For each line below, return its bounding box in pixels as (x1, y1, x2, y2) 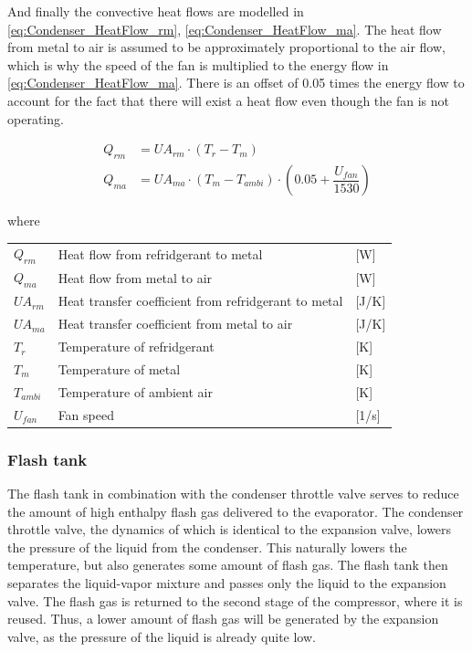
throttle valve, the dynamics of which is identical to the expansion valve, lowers (7, 520, 452, 539)
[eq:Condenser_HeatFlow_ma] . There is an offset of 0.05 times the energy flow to (7, 73, 465, 92)
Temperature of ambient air (58, 382, 213, 401)
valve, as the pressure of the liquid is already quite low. (7, 626, 316, 646)
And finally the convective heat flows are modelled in (7, 2, 304, 20)
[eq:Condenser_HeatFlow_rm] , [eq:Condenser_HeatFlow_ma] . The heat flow (7, 19, 442, 38)
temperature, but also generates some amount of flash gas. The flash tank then (7, 555, 448, 574)
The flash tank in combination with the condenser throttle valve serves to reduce (7, 483, 459, 502)
